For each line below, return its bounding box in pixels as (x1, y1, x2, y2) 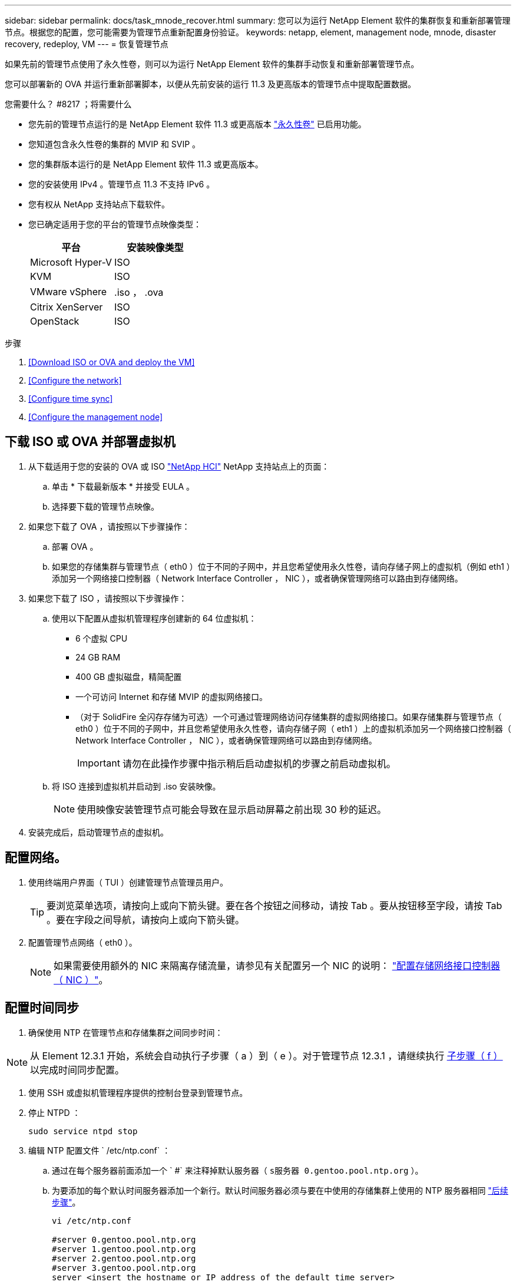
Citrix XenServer (30, 301, 103, 313)
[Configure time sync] (28, 394, 113, 404)
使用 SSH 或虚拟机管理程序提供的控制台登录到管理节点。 (28, 1087, 248, 1098)
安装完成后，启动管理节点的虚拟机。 (28, 827, 168, 837)
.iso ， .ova (114, 286, 164, 298)
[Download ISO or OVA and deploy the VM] (28, 357, 195, 367)
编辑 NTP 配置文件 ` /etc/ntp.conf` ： (28, 1145, 171, 1155)
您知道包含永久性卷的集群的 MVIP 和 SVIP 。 (28, 139, 201, 149)
